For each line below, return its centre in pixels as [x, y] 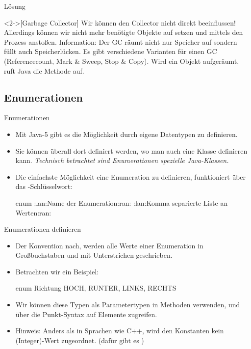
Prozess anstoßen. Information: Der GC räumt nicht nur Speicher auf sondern [121, 41]
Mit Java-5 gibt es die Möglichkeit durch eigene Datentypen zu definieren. [126, 134]
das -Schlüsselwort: [44, 186]
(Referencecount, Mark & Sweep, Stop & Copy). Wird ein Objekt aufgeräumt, [122, 61]
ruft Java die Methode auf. [44, 70]
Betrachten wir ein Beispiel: [57, 271]
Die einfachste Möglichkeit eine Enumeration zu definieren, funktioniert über [131, 176]
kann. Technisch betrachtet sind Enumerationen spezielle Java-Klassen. [122, 160]
